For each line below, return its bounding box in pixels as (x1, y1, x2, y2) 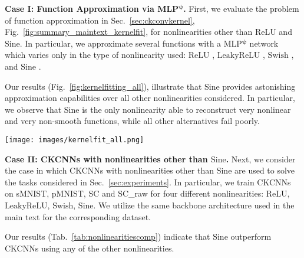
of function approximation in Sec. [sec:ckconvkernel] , (5, 14, 195, 26)
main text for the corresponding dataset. (5, 210, 151, 223)
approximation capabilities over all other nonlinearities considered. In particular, (5, 92, 295, 104)
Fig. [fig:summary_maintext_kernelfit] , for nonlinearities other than (5, 25, 253, 38)
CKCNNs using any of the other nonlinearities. (5, 241, 174, 254)
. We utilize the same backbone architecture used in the (93, 198, 295, 211)
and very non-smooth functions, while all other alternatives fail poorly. (5, 115, 260, 127)
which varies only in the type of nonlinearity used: (5, 48, 186, 61)
